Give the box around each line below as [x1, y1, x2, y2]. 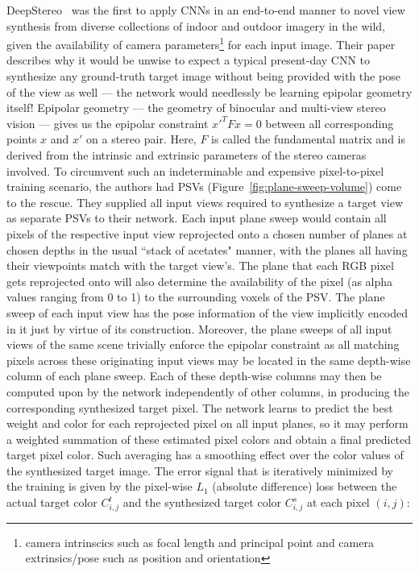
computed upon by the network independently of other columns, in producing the [6, 383, 409, 400]
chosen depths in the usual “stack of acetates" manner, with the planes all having [6, 241, 408, 258]
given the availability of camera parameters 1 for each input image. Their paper [6, 34, 396, 52]
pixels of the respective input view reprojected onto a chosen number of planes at [6, 225, 408, 242]
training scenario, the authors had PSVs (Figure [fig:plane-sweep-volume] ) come [6, 178, 402, 195]
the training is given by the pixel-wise [6, 478, 193, 495]
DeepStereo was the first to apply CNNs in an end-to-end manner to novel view [6, 2, 405, 18]
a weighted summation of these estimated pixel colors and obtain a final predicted [6, 430, 412, 447]
